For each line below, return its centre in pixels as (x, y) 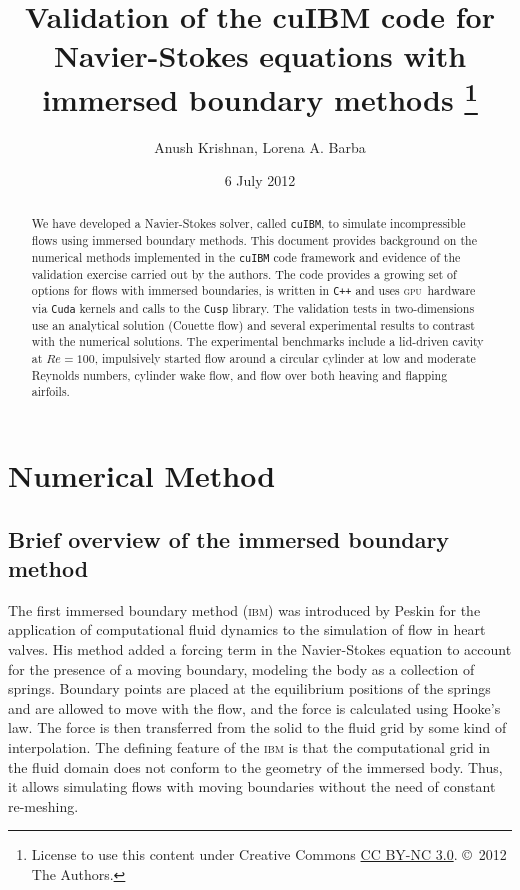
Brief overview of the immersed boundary (229, 538)
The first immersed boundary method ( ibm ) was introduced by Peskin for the (244, 609)
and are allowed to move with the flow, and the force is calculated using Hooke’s (254, 707)
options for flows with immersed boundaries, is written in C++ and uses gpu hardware (253, 290)
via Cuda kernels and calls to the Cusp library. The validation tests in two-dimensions (253, 307)
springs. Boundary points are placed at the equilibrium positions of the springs (249, 688)
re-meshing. (43, 805)
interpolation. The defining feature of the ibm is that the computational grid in (249, 746)
